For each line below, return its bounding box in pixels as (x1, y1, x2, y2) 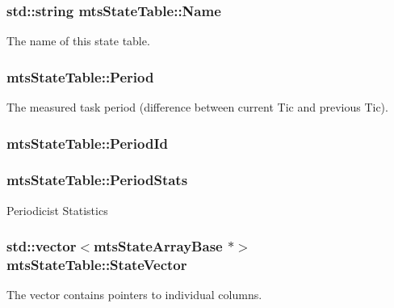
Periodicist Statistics (6, 201, 108, 218)
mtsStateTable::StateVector (6, 255, 187, 275)
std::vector (6, 236, 77, 256)
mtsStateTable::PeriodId (6, 133, 169, 153)
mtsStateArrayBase (94, 236, 223, 256)
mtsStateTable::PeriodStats (6, 170, 188, 190)
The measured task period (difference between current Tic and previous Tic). (6, 99, 388, 116)
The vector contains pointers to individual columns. (6, 286, 262, 303)
